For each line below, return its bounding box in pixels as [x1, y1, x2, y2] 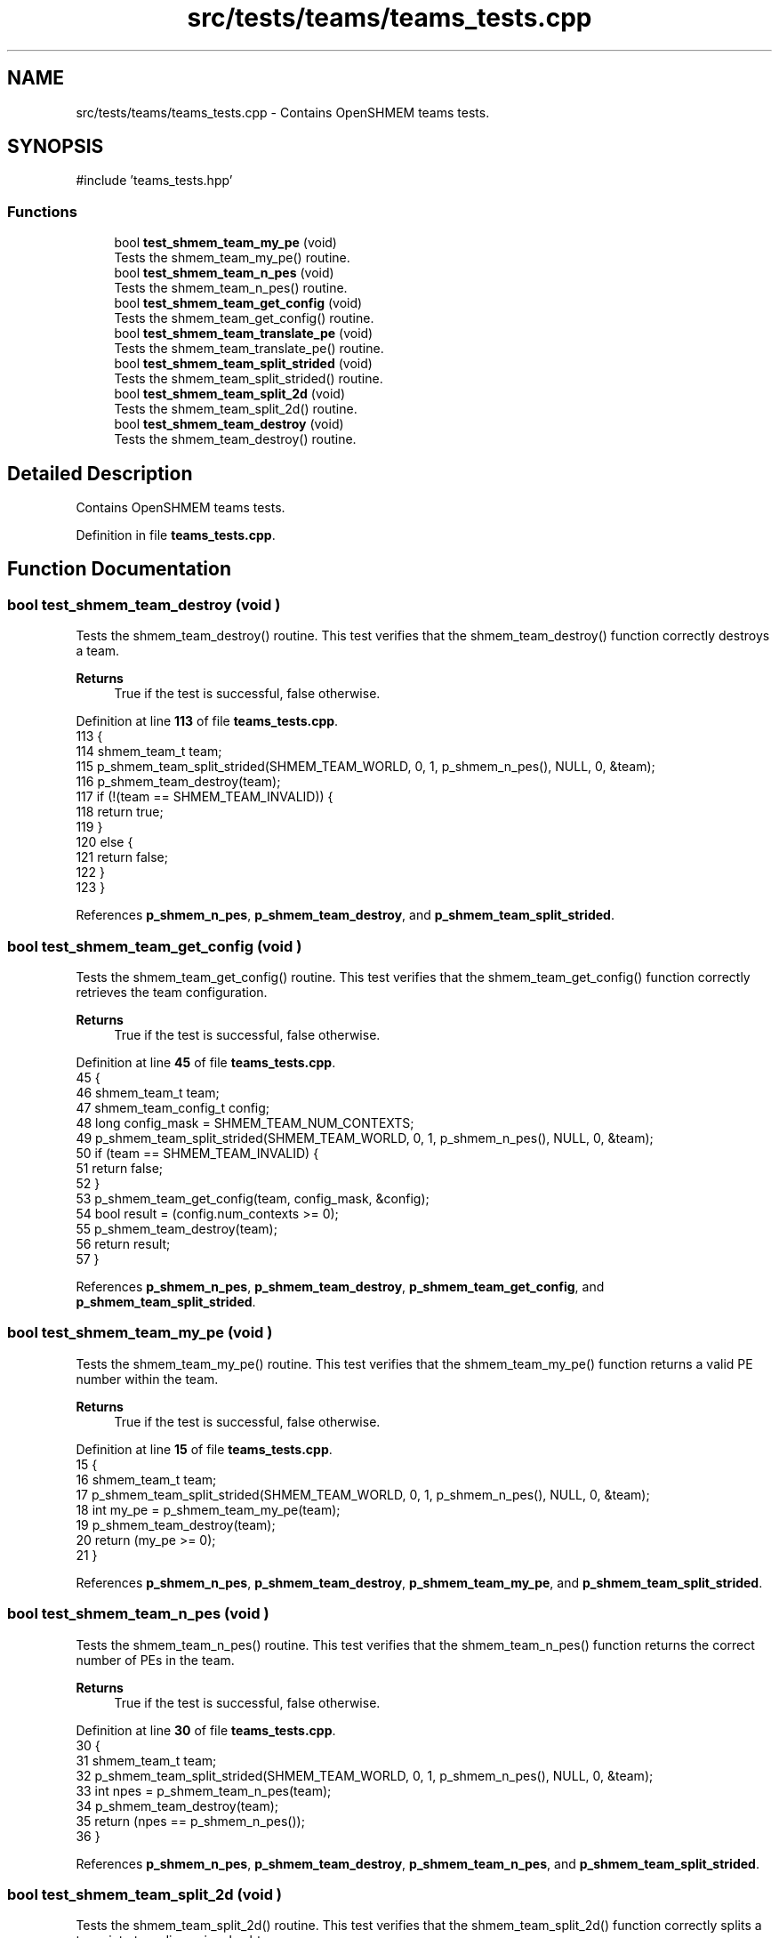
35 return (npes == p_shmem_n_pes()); [76, 1813, 305, 1829]
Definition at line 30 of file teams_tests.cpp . [76, 1722, 336, 1738]
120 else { [76, 834, 133, 850]
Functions [7, 202, 77, 221]
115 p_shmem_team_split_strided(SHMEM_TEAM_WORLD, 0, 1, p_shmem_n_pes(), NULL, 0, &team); [76, 759, 655, 775]
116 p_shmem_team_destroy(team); [76, 774, 281, 790]
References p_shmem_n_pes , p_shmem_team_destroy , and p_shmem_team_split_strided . [76, 907, 614, 923]
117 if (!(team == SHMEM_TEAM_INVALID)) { [76, 789, 333, 805]
